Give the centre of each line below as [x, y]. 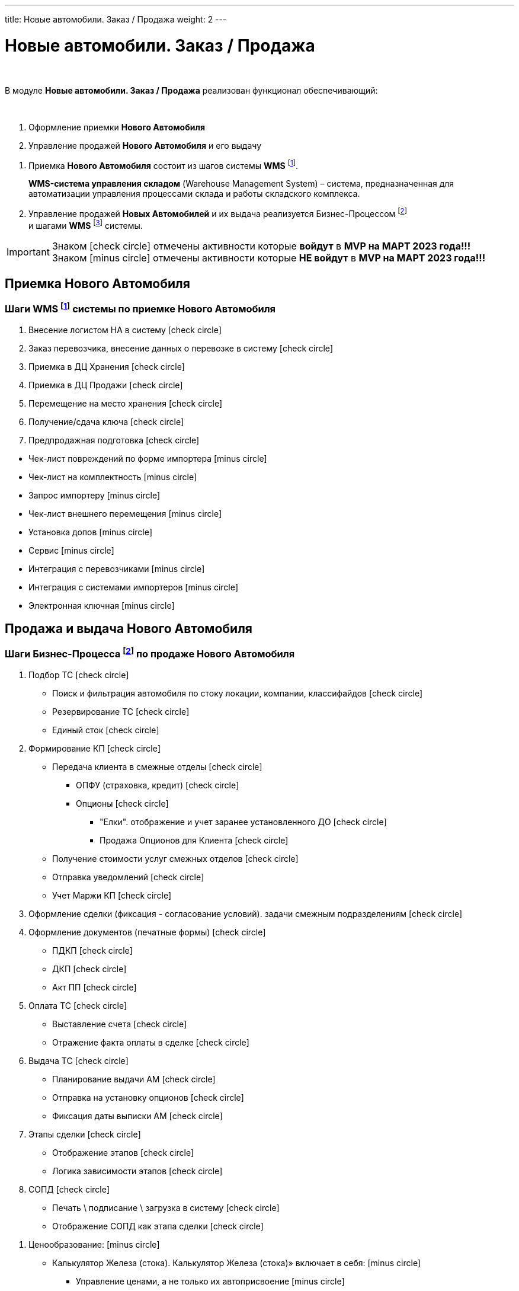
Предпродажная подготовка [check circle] [114, 440]
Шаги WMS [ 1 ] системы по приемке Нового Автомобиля [140, 308]
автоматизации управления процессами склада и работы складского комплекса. [194, 194]
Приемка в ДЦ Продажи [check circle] [106, 385]
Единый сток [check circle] [106, 730]
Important [28, 252]
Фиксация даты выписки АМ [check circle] [137, 1116]
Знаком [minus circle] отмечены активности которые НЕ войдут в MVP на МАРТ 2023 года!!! [269, 258]
